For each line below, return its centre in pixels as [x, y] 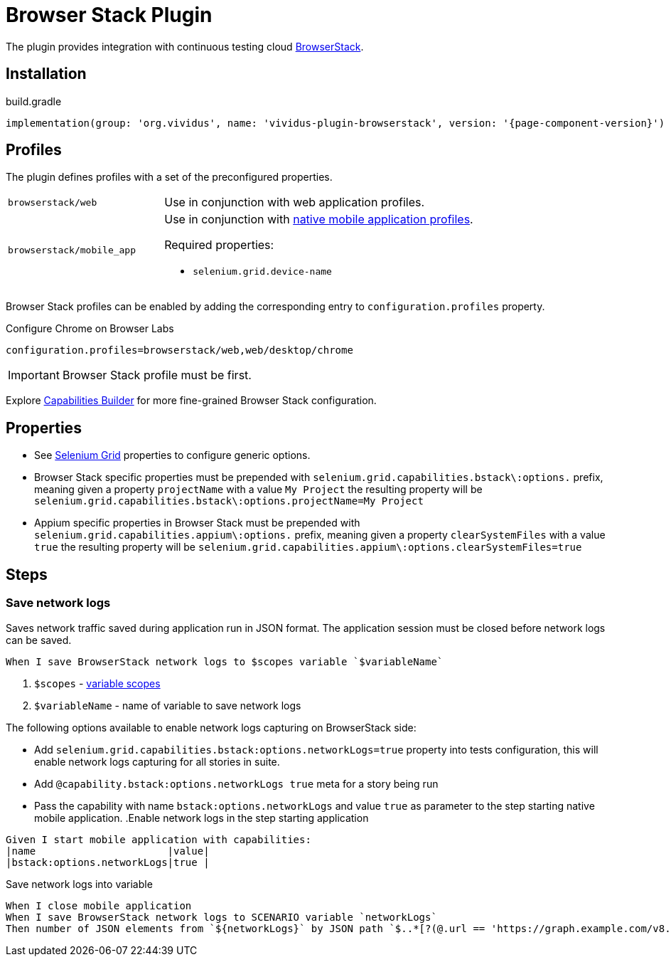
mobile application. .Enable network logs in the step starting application [202, 818]
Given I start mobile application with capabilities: [159, 839]
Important [34, 375]
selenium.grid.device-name [262, 272]
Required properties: [219, 245]
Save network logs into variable [79, 884]
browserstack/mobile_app [72, 250]
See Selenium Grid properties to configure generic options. [172, 455]
